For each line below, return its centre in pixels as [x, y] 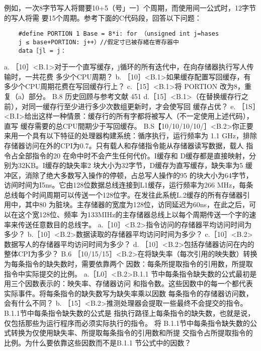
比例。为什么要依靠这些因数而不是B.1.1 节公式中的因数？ [98, 342]
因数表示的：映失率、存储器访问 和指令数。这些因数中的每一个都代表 [139, 283]
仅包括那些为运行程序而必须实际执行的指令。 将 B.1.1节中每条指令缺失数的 [127, 323]
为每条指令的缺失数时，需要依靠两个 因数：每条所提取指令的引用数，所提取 [128, 264]
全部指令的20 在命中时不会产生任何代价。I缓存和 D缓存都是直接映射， [134, 155]
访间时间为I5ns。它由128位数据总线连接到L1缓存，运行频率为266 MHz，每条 [129, 185]
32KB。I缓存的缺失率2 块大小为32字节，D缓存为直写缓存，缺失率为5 [130, 165]
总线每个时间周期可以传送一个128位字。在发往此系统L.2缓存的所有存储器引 [127, 194]
